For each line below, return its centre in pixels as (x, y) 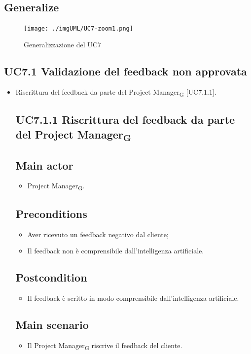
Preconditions (51, 213)
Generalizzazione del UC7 (62, 44)
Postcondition (51, 277)
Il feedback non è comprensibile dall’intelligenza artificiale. (116, 251)
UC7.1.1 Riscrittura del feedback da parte (125, 120)
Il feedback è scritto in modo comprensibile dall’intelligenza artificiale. (133, 298)
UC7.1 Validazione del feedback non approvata (125, 71)
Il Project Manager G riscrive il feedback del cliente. (105, 346)
